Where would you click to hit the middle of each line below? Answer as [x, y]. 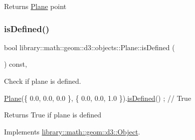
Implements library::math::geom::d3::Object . [72, 131]
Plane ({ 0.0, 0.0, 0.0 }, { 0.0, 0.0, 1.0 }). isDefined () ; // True [98, 98]
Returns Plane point [35, 6]
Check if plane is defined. [43, 81]
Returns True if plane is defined [53, 115]
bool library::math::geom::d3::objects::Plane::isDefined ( [89, 47]
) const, [16, 64]
